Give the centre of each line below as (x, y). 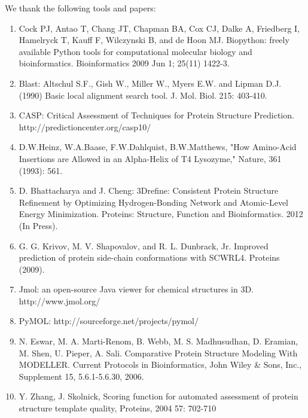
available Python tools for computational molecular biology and (135, 51)
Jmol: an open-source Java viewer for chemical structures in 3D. (136, 289)
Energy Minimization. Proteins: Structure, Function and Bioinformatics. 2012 (161, 214)
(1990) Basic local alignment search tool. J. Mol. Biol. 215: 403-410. (143, 95)
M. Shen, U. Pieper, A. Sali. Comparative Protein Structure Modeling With (158, 353)
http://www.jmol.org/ (60, 300)
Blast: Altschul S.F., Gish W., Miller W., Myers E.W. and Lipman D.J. (150, 83)
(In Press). (38, 225)
